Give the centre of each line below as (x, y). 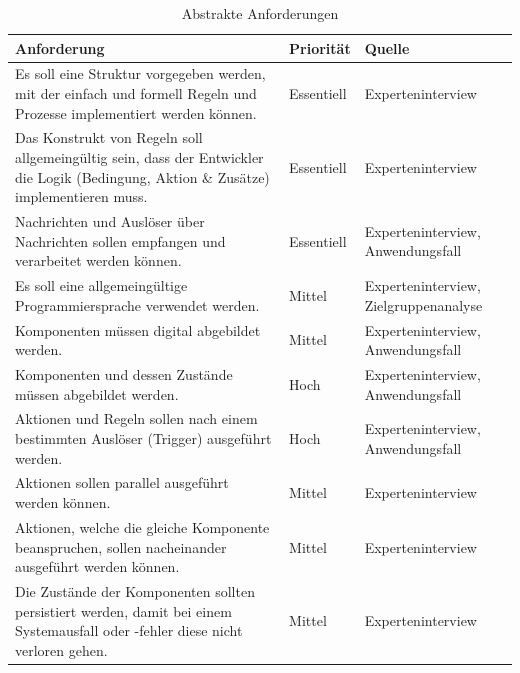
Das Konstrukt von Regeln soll (109, 137)
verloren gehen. (61, 649)
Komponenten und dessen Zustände (124, 374)
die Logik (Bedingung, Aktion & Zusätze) (142, 176)
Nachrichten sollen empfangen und (120, 240)
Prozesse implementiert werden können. (136, 112)
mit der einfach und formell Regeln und (136, 93)
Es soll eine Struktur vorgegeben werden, (140, 73)
